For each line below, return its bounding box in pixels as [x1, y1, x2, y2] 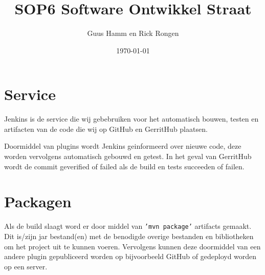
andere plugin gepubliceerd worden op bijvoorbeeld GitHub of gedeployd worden [4, 251, 257, 262]
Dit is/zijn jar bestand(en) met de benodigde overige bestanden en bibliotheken [4, 231, 254, 241]
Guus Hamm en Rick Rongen [87, 28, 179, 38]
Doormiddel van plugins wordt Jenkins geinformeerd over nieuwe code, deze [4, 141, 241, 151]
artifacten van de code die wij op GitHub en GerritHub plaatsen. [4, 123, 208, 134]
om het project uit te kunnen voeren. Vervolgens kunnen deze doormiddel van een [4, 241, 261, 251]
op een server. [4, 261, 48, 271]
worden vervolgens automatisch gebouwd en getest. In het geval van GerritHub [4, 151, 252, 162]
